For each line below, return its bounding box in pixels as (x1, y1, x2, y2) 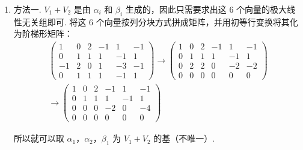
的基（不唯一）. (153, 132, 215, 145)
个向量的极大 (236, 3, 287, 15)
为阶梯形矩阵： (13, 27, 73, 40)
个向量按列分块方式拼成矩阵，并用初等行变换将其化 (96, 15, 298, 28)
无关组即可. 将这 (22, 15, 87, 28)
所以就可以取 (13, 132, 64, 145)
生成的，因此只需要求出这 (125, 3, 227, 15)
